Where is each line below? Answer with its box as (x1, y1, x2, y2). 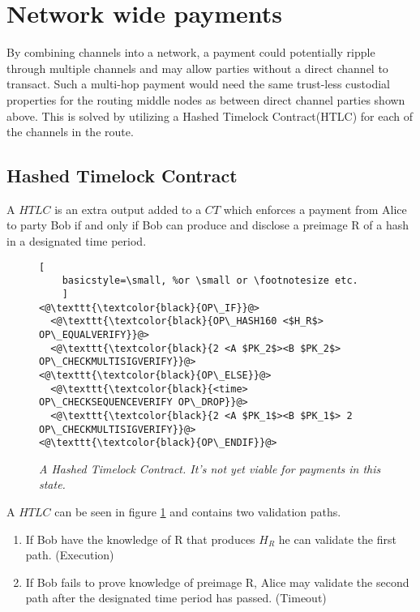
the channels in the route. (6, 123, 134, 140)
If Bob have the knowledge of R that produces (25, 530, 255, 547)
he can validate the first (278, 530, 396, 547)
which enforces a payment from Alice (223, 200, 407, 217)
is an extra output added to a (54, 200, 202, 217)
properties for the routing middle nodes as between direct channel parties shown (6, 91, 405, 108)
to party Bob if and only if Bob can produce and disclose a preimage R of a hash (6, 216, 409, 233)
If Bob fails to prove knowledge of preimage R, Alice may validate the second (25, 573, 409, 590)
